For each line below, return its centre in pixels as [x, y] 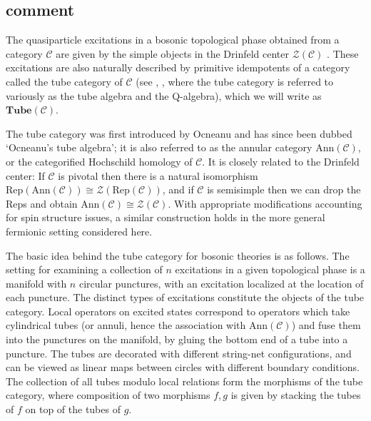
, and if [178, 189]
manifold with [36, 283]
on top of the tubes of [73, 409]
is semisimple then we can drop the [284, 189]
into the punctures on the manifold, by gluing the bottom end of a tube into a [177, 339]
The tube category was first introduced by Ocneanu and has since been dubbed [179, 133]
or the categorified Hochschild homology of [99, 161]
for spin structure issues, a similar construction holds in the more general [166, 217]
